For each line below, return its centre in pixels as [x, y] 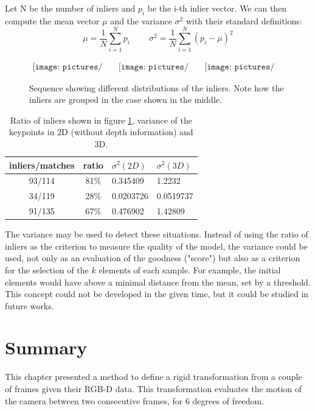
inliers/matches [42, 165]
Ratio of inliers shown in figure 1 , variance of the [101, 120]
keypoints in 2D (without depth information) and [101, 132]
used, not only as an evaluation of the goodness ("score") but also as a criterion [153, 258]
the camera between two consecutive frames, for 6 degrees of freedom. [135, 400]
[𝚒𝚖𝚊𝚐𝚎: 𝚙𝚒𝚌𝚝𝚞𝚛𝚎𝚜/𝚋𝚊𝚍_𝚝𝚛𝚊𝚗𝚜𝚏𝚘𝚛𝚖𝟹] [240, 67]
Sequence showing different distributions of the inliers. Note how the [157, 87]
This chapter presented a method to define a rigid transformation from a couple [154, 377]
